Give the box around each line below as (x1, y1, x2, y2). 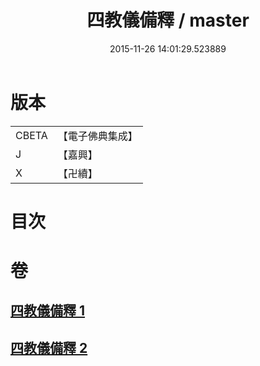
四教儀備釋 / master (86, 9, 250, 32)
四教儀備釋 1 (10, 302, 86, 320)
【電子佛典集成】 (57, 129, 138, 143)
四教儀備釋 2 (10, 339, 88, 356)
